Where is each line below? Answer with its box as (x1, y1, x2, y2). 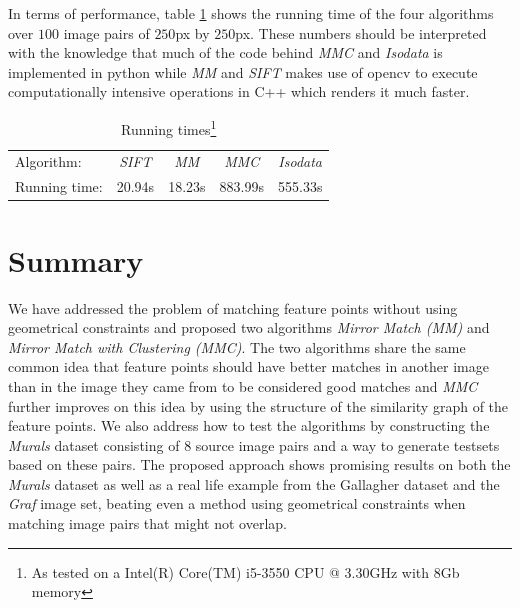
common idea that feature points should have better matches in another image (8, 356, 489, 377)
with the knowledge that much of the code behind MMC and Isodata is (8, 42, 443, 63)
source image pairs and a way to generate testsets (195, 434, 500, 455)
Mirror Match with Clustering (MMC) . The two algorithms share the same (8, 336, 466, 357)
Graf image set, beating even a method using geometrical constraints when (8, 493, 466, 514)
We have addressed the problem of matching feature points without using (8, 297, 458, 318)
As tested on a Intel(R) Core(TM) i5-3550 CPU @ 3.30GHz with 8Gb (31, 561, 460, 582)
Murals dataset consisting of (8, 434, 180, 455)
